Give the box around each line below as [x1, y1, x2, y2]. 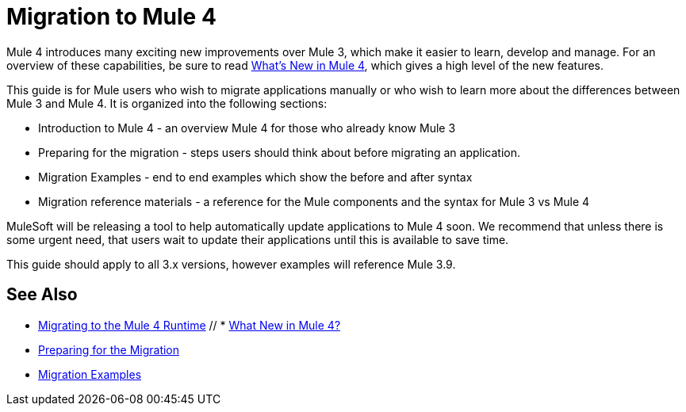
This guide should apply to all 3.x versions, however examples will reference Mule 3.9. [6, 257, 456, 271]
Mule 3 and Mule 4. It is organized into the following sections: [6, 96, 328, 110]
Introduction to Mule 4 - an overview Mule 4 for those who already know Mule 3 [38, 120, 456, 135]
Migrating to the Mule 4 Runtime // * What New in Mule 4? [38, 318, 341, 332]
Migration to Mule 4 [6, 3, 217, 30]
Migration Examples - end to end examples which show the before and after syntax [38, 170, 473, 184]
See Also [6, 284, 78, 305]
